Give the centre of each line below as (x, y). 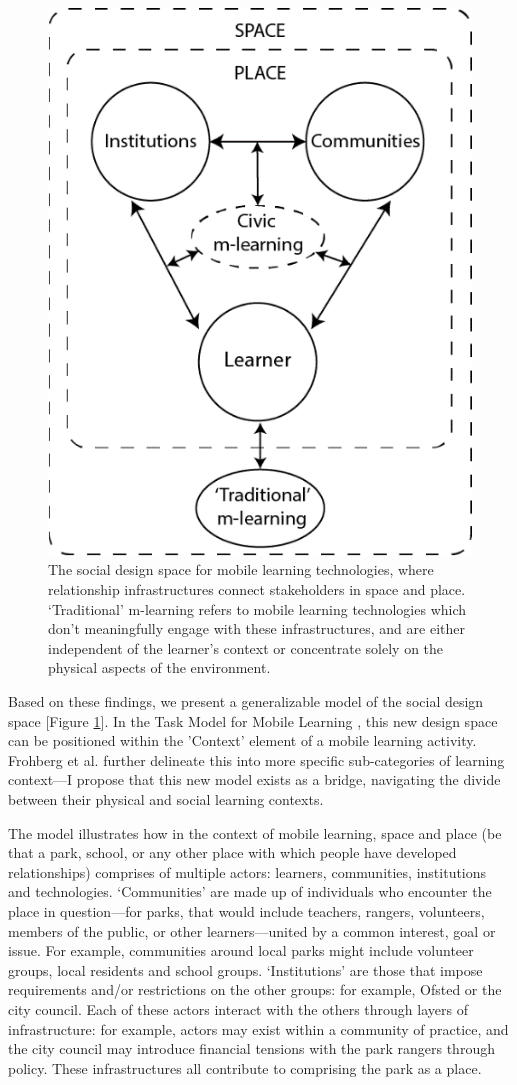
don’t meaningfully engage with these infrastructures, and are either (256, 628)
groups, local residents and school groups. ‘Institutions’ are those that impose (245, 969)
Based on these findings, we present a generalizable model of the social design (246, 701)
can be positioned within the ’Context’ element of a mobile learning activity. (242, 740)
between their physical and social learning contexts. (166, 798)
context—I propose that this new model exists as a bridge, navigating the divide (254, 779)
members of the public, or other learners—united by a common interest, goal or (252, 930)
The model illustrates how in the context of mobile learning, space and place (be (255, 832)
